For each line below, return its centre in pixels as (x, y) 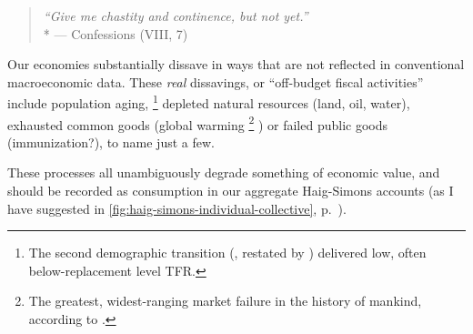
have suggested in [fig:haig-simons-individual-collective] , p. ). (177, 208)
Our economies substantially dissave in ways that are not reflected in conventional (236, 64)
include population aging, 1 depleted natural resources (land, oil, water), (209, 102)
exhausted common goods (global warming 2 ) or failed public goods (198, 123)
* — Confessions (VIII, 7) (116, 33)
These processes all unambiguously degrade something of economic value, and (224, 172)
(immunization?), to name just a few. (111, 142)
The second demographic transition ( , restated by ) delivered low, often (227, 253)
